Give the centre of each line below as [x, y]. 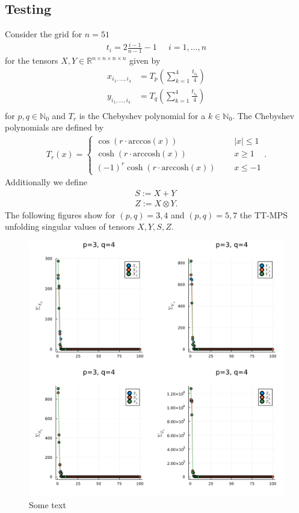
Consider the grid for [44, 34]
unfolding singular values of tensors [70, 226]
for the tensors [32, 60]
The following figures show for [60, 214]
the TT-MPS [264, 214]
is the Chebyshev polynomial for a [142, 115]
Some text [48, 504]
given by [145, 60]
